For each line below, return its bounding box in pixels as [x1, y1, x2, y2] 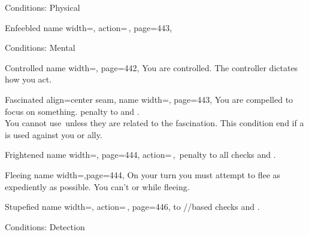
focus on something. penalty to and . [5, 105, 140, 117]
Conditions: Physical [5, 1, 80, 13]
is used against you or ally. [5, 128, 102, 141]
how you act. [5, 73, 52, 86]
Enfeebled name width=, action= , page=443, [5, 21, 172, 33]
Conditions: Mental [5, 41, 75, 54]
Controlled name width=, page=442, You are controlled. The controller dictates [5, 61, 298, 74]
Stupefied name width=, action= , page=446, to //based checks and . [5, 200, 260, 213]
